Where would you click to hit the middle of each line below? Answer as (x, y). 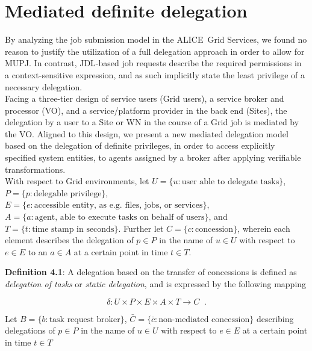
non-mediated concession (204, 319)
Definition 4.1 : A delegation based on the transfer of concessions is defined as (151, 272)
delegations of (30, 330)
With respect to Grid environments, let (77, 181)
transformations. (35, 169)
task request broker (85, 319)
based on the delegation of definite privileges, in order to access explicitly (140, 145)
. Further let (141, 228)
